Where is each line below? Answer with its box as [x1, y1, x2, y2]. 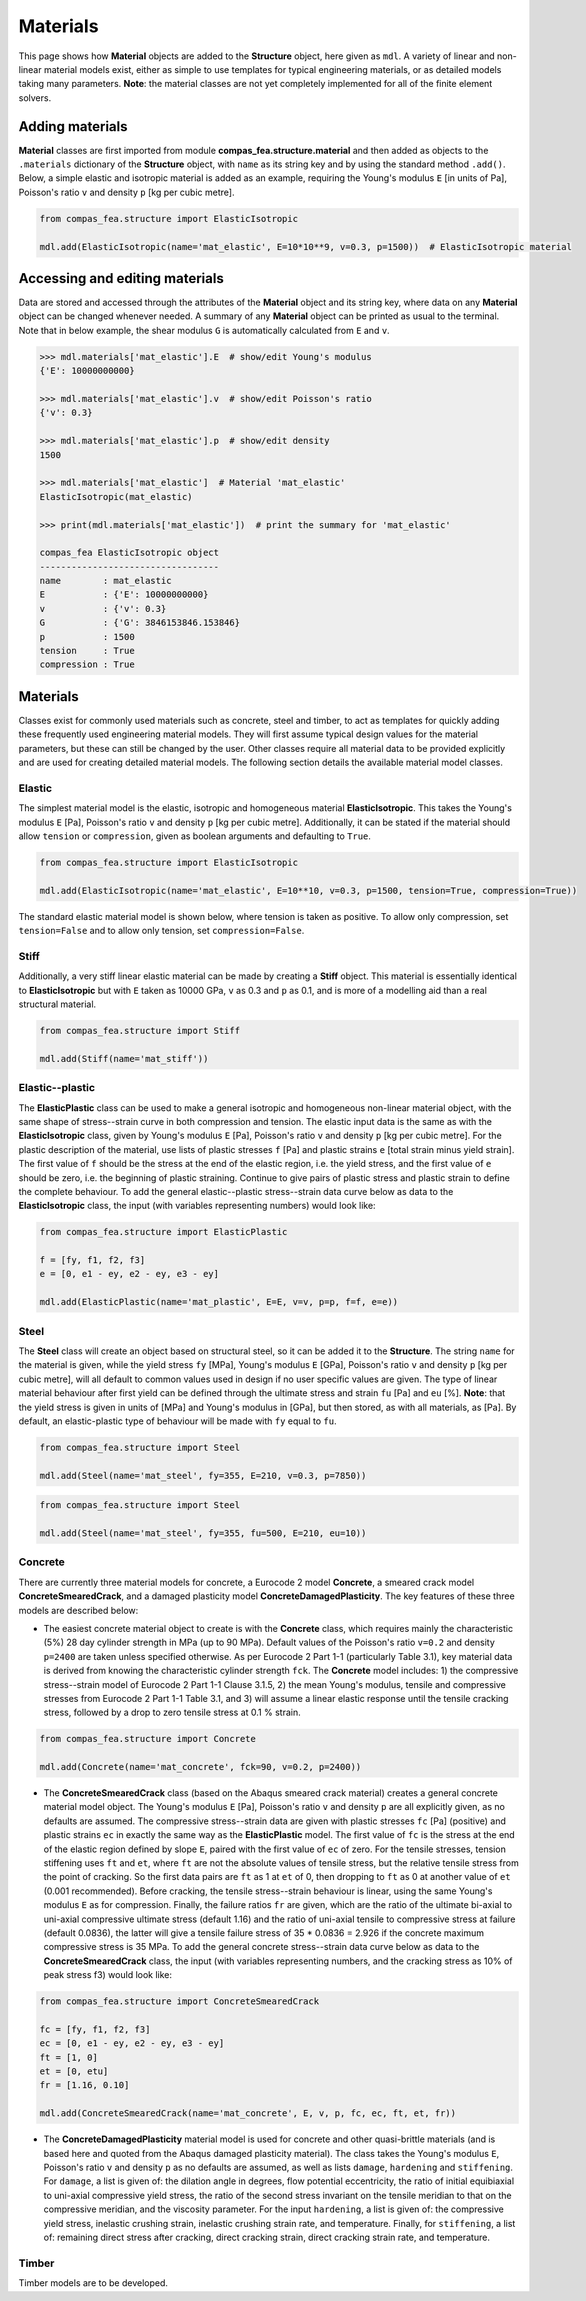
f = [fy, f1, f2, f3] [39, 1255, 146, 1266]
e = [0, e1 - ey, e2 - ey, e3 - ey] [39, 1268, 220, 1280]
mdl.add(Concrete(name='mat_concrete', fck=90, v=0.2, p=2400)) [39, 1761, 362, 1773]
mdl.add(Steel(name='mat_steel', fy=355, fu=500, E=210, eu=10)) [39, 1528, 367, 1539]
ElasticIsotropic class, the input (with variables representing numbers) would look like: [18, 1200, 376, 1212]
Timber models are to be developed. [18, 2277, 169, 2289]
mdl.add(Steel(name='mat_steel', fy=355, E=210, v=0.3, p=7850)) [39, 1470, 367, 1481]
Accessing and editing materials [18, 270, 224, 287]
